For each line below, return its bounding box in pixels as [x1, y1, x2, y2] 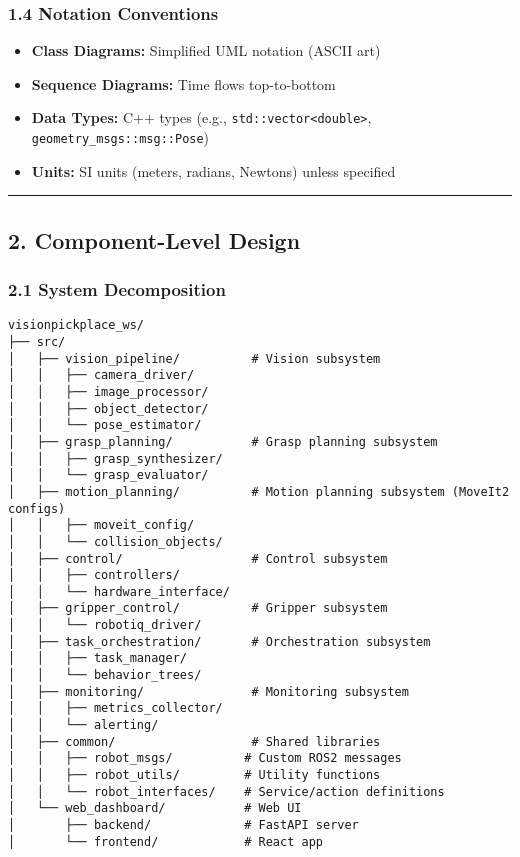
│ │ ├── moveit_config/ [8, 518, 195, 533]
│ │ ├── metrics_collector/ [8, 701, 223, 716]
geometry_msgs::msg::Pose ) [31, 127, 210, 148]
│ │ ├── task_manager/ [8, 651, 187, 666]
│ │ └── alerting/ [8, 718, 159, 733]
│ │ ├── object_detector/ [8, 401, 209, 416]
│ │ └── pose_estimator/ [8, 418, 202, 433]
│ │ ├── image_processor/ [8, 384, 209, 399]
